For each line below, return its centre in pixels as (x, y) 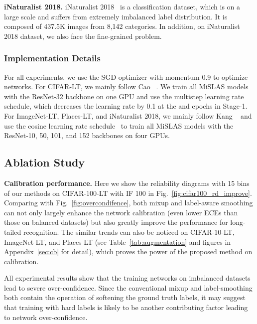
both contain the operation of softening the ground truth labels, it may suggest (125, 297)
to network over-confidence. (46, 317)
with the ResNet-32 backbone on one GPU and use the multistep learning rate (124, 96)
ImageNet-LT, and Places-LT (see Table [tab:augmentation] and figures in (118, 242)
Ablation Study (45, 162)
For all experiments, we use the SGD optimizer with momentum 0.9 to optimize (126, 77)
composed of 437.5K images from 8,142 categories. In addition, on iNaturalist (122, 26)
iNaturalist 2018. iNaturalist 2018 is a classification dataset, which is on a (122, 6)
